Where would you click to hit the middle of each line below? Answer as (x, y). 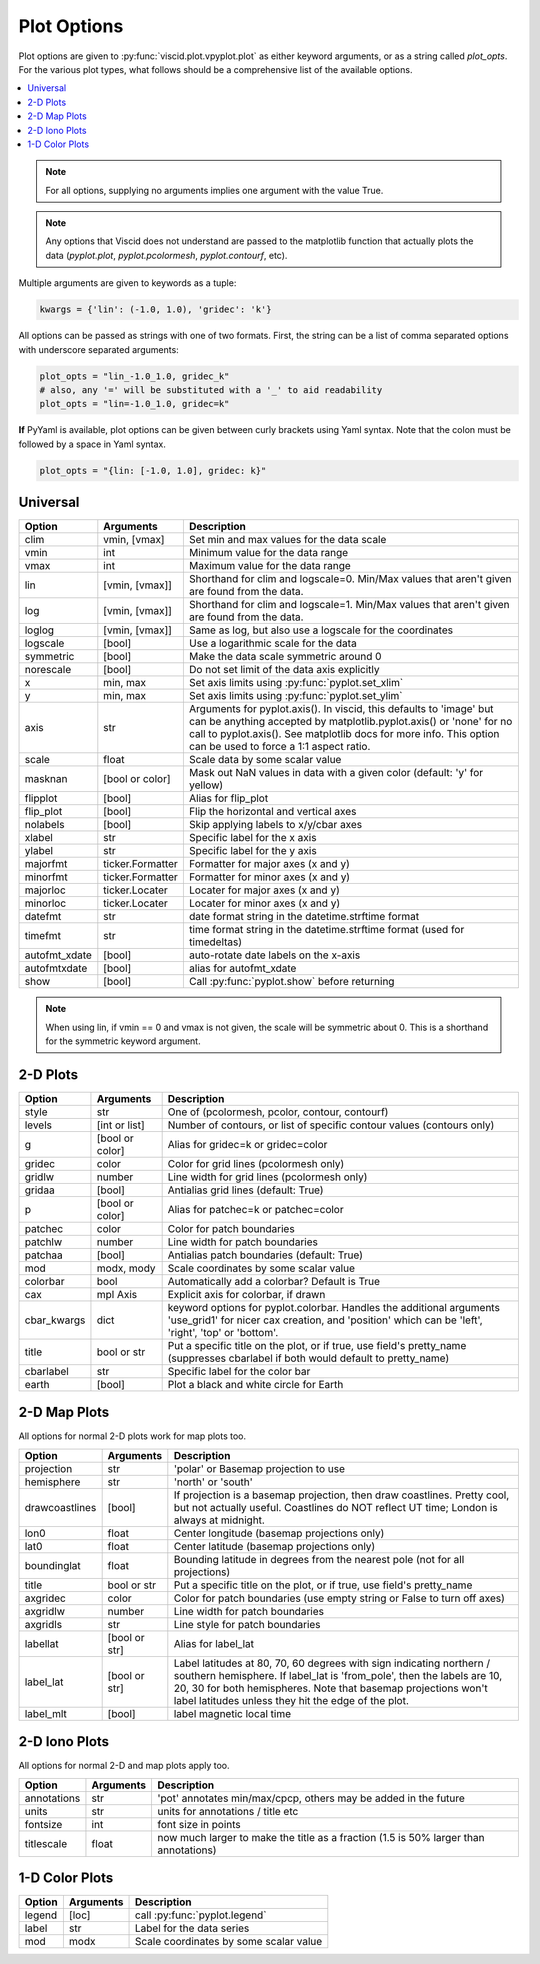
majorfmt (46, 864)
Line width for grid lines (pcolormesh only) (267, 1177)
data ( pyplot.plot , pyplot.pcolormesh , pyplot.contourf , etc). (166, 255)
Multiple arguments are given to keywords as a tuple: (127, 283)
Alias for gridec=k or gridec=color (247, 1144)
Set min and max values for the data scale (287, 540)
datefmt (43, 917)
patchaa (44, 1255)
